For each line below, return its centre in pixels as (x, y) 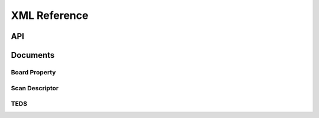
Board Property (33, 72)
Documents (33, 55)
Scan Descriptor (35, 88)
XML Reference (50, 15)
